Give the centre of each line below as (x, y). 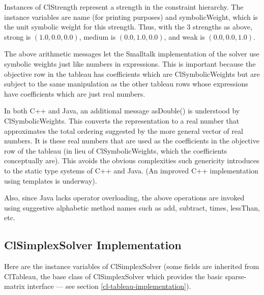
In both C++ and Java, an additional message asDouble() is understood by (122, 111)
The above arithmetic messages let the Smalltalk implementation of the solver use (132, 54)
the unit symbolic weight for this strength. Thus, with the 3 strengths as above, (128, 27)
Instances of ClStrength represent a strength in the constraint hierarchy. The (124, 7)
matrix (14, 286)
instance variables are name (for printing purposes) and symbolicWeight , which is (131, 17)
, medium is (97, 36)
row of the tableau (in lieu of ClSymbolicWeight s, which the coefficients (116, 150)
